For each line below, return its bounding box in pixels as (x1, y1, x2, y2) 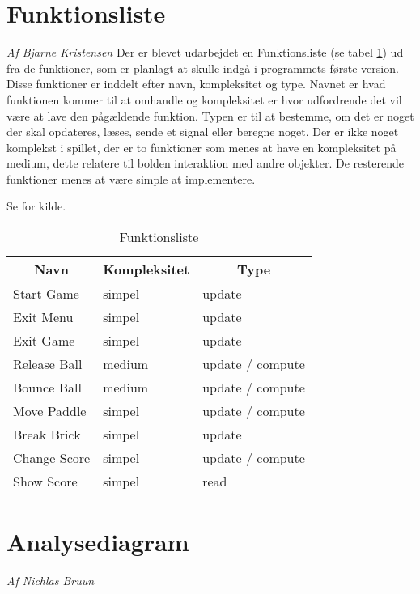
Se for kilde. (6, 197, 66, 214)
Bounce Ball (13, 378, 82, 397)
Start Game (13, 284, 79, 303)
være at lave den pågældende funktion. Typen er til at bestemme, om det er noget (6, 107, 414, 124)
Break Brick (13, 425, 81, 444)
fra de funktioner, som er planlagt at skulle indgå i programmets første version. (6, 59, 399, 76)
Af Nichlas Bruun (6, 572, 95, 589)
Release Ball (13, 354, 83, 374)
